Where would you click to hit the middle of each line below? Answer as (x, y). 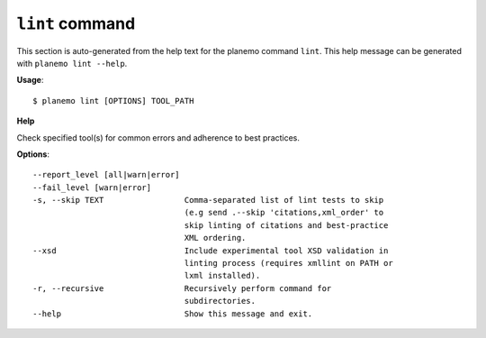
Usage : (30, 80)
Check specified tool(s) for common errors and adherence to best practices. (158, 137)
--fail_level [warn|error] (92, 187)
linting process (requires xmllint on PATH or (288, 263)
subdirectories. (220, 301)
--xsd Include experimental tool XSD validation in (211, 251)
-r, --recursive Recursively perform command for (182, 288)
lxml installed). (222, 276)
